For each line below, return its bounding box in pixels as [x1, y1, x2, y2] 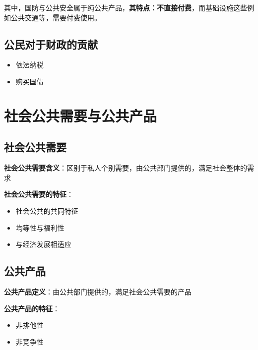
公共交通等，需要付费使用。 [10, 12, 101, 22]
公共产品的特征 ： [4, 303, 60, 313]
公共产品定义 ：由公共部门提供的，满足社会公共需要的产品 [4, 286, 192, 296]
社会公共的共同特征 [15, 205, 78, 216]
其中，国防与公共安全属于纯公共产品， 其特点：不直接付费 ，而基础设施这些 [4, 2, 247, 12]
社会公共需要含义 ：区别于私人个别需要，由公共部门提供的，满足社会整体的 [4, 163, 247, 173]
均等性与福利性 [15, 222, 64, 233]
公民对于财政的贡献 [4, 36, 98, 52]
